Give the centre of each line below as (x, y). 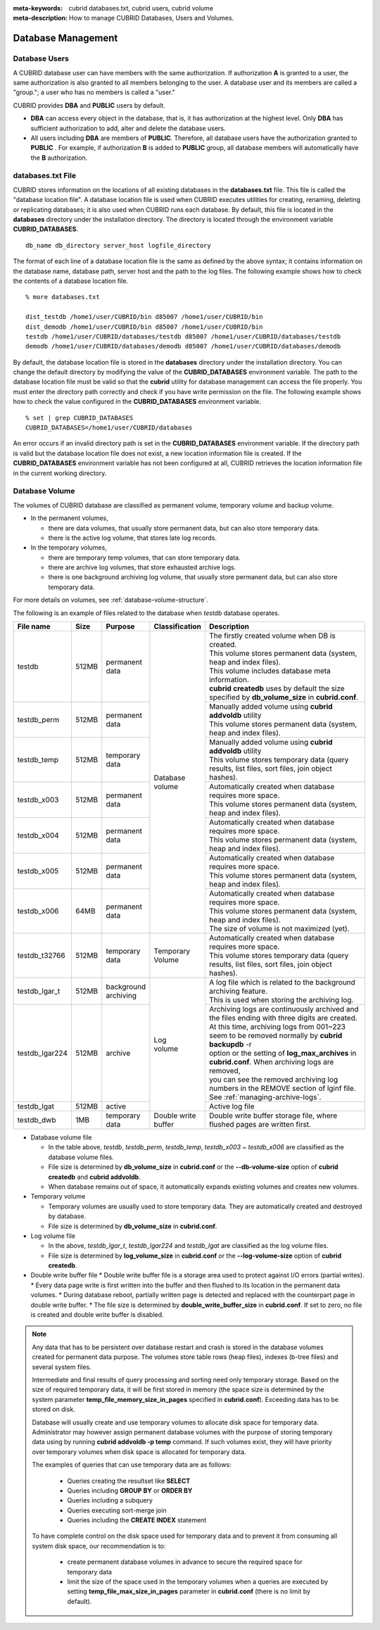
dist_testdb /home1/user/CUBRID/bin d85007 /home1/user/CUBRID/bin (144, 317)
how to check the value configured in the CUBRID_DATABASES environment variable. (137, 402)
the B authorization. (59, 158)
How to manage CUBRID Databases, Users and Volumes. (152, 18)
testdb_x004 (38, 835)
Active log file (232, 1106)
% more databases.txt (63, 297)
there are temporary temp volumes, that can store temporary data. (144, 557)
